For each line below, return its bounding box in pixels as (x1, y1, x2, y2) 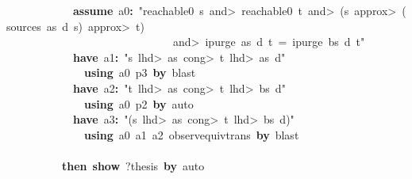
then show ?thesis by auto (62, 157, 205, 173)
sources (6, 17, 41, 34)
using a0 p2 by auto (84, 95, 194, 112)
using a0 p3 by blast (84, 64, 196, 81)
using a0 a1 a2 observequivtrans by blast (84, 126, 299, 143)
